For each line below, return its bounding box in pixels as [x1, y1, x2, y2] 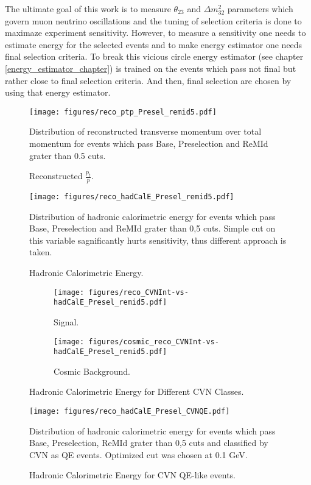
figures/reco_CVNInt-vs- [88, 288, 189, 297]
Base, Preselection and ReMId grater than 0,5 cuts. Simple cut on [29, 222, 276, 235]
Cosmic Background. [54, 364, 130, 377]
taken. [29, 246, 52, 258]
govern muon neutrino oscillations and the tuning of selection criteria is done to [5, 14, 302, 27]
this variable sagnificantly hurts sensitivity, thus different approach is [29, 233, 287, 246]
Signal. [54, 315, 79, 328]
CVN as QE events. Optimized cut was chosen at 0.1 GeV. [29, 448, 248, 461]
